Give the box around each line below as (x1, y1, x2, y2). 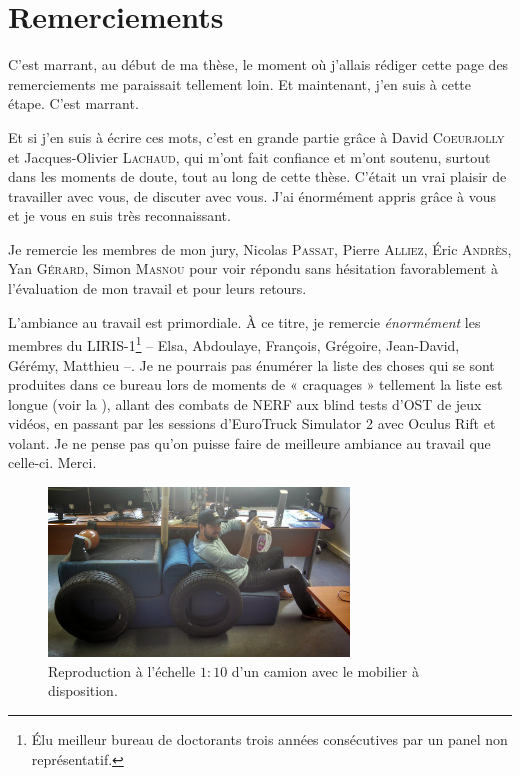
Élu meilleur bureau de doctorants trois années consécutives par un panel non (31, 728, 508, 749)
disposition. (48, 680, 118, 701)
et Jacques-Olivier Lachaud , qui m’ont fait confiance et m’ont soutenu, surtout (8, 146, 491, 167)
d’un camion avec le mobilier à (231, 660, 419, 681)
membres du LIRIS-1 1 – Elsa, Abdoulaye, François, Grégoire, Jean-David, (8, 332, 460, 355)
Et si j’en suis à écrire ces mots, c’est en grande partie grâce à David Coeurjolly (8, 126, 505, 147)
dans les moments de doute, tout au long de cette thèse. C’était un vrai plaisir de (8, 166, 507, 187)
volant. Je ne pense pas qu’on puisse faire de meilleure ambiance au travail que (8, 432, 491, 453)
